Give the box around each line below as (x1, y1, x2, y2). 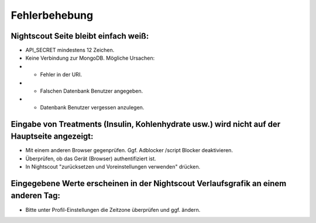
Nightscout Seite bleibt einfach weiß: (11, 31, 149, 41)
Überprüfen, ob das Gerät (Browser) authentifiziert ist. (25, 155, 156, 162)
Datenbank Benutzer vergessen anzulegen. (40, 104, 145, 111)
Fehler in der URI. (40, 71, 82, 78)
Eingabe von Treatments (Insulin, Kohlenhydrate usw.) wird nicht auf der (11, 119, 281, 129)
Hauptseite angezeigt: (11, 132, 94, 142)
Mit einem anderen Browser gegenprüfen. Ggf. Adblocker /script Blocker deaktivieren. (25, 147, 233, 154)
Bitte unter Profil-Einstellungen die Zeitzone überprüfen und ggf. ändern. (25, 206, 201, 213)
